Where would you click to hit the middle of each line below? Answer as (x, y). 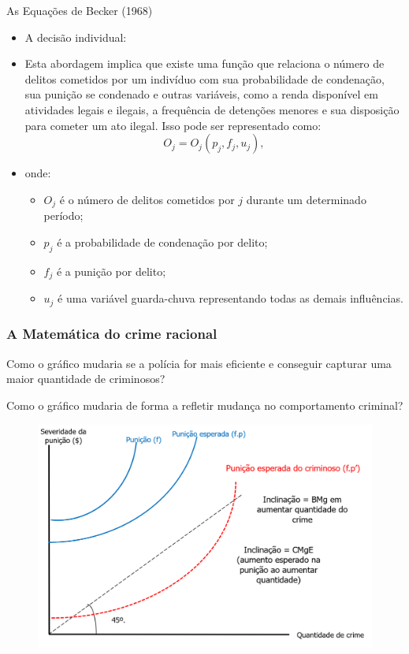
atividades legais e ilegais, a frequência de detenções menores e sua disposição (212, 109)
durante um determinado (306, 199)
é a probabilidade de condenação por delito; (162, 242)
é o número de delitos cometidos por (147, 199)
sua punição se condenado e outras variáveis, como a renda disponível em (201, 94)
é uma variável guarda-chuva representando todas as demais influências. (231, 298)
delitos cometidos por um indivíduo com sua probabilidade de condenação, (204, 78)
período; (63, 216)
